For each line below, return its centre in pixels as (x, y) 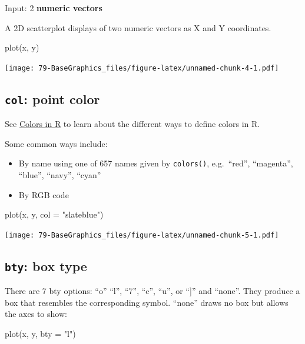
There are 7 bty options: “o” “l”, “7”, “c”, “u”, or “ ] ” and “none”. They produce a (152, 291)
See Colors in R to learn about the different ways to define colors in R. (132, 124)
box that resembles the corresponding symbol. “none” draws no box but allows (147, 302)
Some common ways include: (56, 143)
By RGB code (44, 194)
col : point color (52, 98)
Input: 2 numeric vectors (54, 8)
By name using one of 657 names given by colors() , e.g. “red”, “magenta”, (156, 163)
